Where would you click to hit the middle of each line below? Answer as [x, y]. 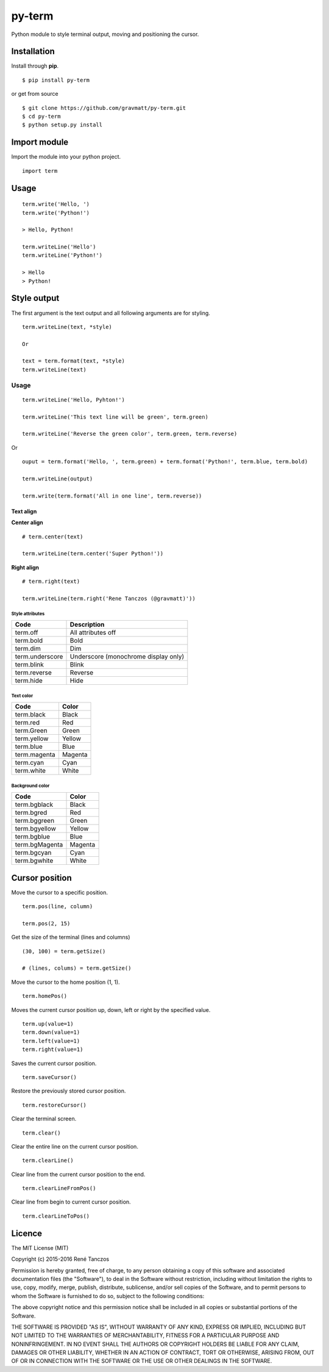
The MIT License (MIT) [40, 1247]
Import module [40, 143]
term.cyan [30, 763]
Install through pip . [35, 66]
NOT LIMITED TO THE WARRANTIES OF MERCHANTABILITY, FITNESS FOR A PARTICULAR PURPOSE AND [145, 1335]
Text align [24, 511]
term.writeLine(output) [58, 478]
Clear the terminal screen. [44, 1119]
